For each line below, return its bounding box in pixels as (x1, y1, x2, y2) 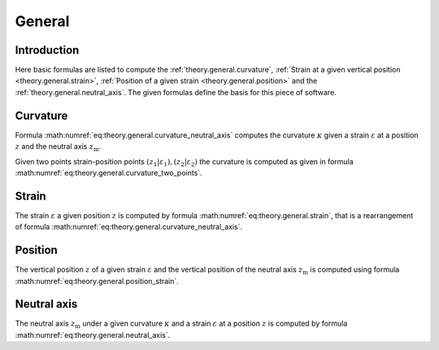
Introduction (15, 43, 80, 57)
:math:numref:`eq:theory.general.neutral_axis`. (15, 330, 171, 339)
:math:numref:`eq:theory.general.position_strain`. (15, 276, 179, 286)
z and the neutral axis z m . (15, 142, 102, 153)
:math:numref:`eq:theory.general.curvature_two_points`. (15, 168, 202, 177)
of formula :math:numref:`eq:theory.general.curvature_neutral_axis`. (15, 222, 243, 232)
